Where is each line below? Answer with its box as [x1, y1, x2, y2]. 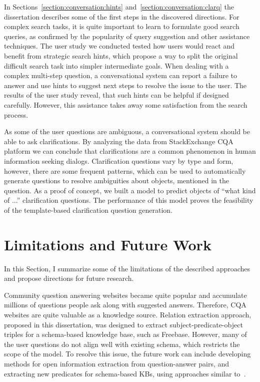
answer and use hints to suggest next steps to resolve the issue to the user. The [4, 80, 247, 90]
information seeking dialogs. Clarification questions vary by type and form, [4, 155, 233, 166]
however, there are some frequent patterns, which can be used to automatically [4, 165, 246, 176]
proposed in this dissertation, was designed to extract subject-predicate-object [4, 319, 243, 329]
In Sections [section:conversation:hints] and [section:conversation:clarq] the [4, 2, 234, 12]
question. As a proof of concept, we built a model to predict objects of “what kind [4, 185, 256, 195]
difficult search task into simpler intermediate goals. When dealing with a [4, 60, 229, 71]
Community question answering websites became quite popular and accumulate [4, 289, 247, 300]
